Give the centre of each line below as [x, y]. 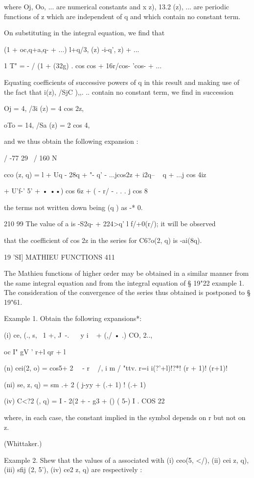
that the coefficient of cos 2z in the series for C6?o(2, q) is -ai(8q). [103, 240]
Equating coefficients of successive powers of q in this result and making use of [122, 82]
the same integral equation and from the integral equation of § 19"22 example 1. [124, 282]
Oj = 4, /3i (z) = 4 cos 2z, [44, 108]
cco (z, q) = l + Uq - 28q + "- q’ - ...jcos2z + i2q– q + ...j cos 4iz [105, 174]
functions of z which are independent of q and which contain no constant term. [122, 16]
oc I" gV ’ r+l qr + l [35, 351]
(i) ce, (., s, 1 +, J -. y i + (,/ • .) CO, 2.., [78, 335]
